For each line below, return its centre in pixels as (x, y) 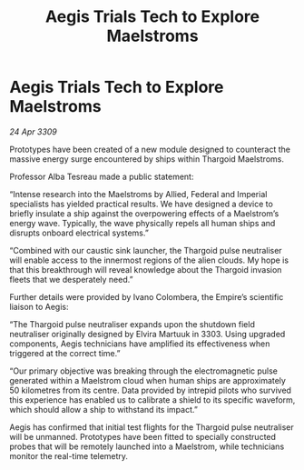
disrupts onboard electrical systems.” (79, 233)
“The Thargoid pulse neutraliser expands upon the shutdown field (132, 324)
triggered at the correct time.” (65, 353)
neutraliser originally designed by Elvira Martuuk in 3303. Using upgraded (147, 334)
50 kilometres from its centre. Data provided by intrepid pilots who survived (151, 390)
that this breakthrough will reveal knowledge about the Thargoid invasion (146, 269)
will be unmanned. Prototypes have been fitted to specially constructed (143, 436)
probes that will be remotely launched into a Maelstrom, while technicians (147, 446)
